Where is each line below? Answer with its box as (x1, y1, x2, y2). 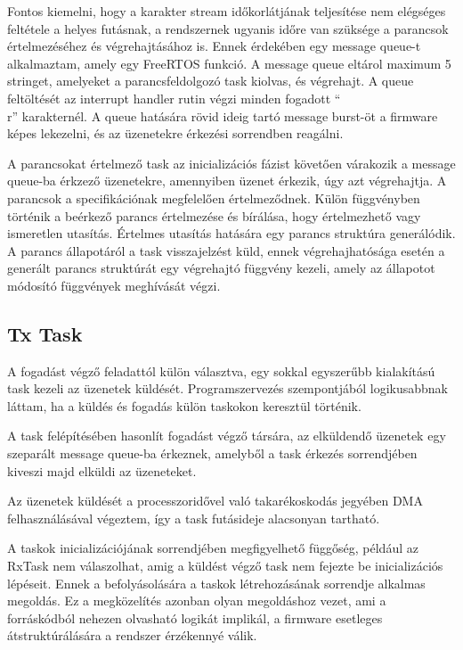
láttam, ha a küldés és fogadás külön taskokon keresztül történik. (7, 396, 361, 415)
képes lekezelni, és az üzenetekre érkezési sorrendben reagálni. (7, 124, 344, 143)
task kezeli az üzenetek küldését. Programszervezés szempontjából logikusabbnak (7, 379, 449, 398)
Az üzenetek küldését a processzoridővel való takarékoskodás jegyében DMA (7, 491, 423, 510)
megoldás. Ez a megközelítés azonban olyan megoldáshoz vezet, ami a (7, 591, 386, 610)
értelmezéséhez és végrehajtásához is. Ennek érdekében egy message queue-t (7, 37, 421, 55)
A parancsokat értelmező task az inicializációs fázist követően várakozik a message (7, 153, 456, 172)
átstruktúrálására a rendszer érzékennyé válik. (7, 626, 257, 645)
